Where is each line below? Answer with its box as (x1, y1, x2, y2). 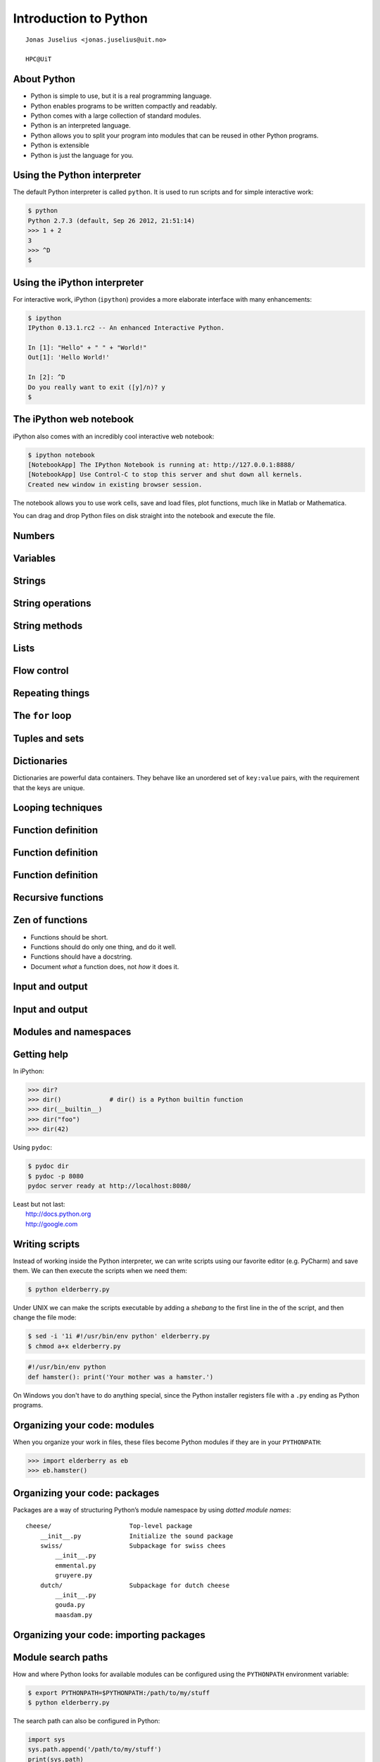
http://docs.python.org (25, 1209, 91, 1219)
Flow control (13, 665, 70, 677)
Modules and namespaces (13, 1025, 132, 1037)
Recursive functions (13, 892, 104, 904)
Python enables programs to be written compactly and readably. (30, 101, 217, 110)
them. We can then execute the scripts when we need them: (13, 1266, 188, 1275)
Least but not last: (13, 1200, 65, 1208)
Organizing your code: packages (13, 1487, 160, 1499)
